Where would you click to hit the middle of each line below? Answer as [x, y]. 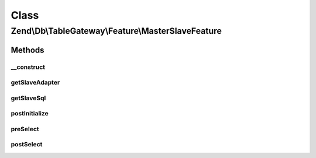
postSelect [27, 145]
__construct [28, 67]
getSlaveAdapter [35, 83]
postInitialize [30, 114]
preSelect [25, 129]
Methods [28, 50]
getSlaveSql [28, 98]
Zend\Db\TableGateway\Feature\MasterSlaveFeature [116, 31]
